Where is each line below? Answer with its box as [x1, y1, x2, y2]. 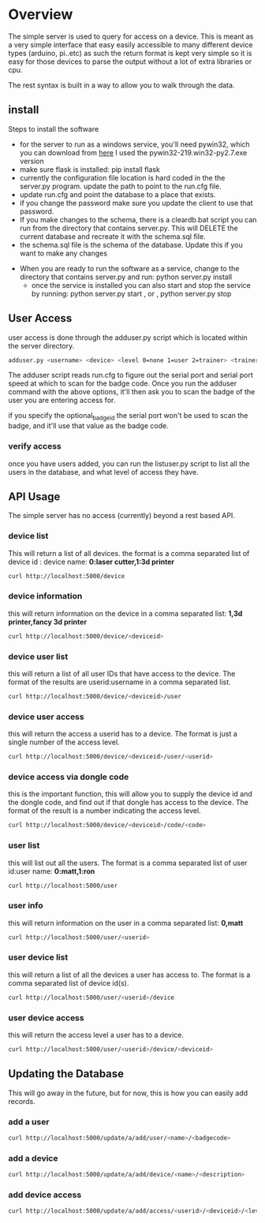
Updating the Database [8, 1067, 125, 1081]
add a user [8, 1116, 50, 1127]
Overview [8, 6, 73, 24]
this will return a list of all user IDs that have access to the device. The [8, 669, 236, 678]
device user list [8, 651, 69, 662]
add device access [8, 1189, 82, 1200]
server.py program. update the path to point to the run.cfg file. [19, 181, 222, 191]
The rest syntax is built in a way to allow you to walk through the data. [8, 80, 235, 90]
